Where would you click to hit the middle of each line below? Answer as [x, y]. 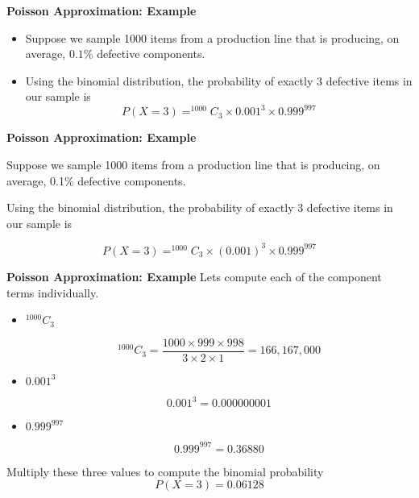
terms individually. [53, 292]
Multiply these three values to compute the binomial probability [165, 471]
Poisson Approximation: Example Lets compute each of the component [194, 276]
